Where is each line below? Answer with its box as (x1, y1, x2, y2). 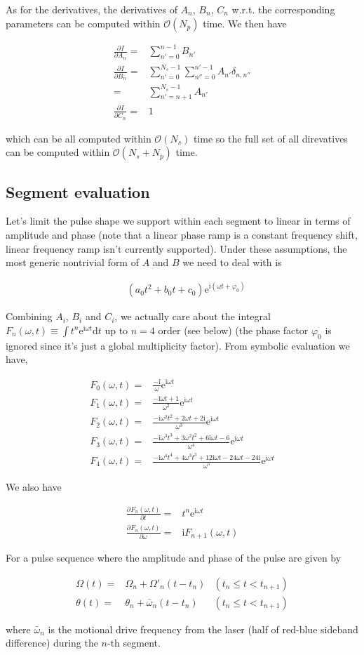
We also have (6, 479, 62, 494)
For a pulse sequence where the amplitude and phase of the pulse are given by (6, 550, 342, 565)
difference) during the (6, 635, 98, 650)
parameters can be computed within (6, 15, 161, 30)
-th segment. (107, 635, 161, 650)
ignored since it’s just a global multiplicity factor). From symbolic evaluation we (6, 338, 350, 352)
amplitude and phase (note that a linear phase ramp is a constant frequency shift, (6, 227, 358, 242)
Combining (6, 309, 53, 324)
